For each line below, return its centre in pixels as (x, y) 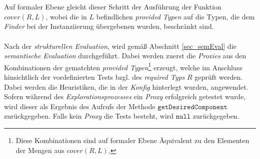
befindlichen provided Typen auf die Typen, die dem (175, 16)
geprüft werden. (219, 77)
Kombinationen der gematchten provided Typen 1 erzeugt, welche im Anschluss (123, 66)
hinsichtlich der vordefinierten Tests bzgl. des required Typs (94, 77)
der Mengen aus (40, 150)
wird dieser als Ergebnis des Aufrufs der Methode (80, 106)
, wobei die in (66, 16)
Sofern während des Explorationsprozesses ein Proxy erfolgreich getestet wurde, (125, 96)
